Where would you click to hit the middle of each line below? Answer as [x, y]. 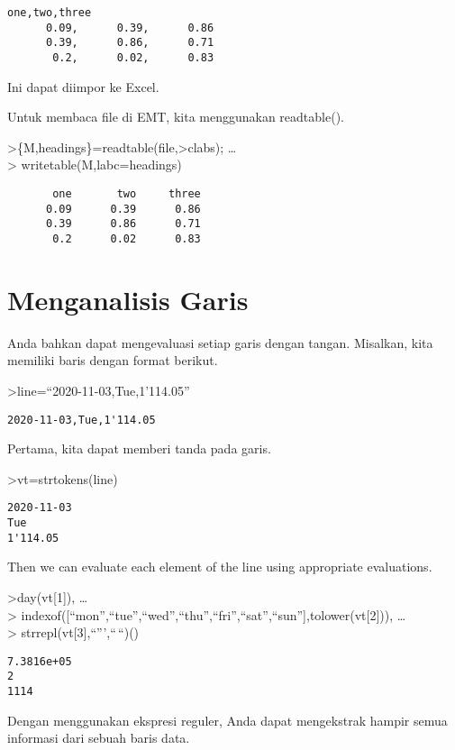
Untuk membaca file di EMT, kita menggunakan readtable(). [176, 117]
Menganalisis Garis [128, 299]
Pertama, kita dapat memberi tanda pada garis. [139, 448]
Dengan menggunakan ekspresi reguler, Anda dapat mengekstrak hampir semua [227, 720]
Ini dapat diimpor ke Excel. [83, 86]
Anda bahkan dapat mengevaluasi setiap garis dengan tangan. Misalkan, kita [220, 342]
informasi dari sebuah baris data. [99, 738]
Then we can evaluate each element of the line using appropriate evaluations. [220, 567]
